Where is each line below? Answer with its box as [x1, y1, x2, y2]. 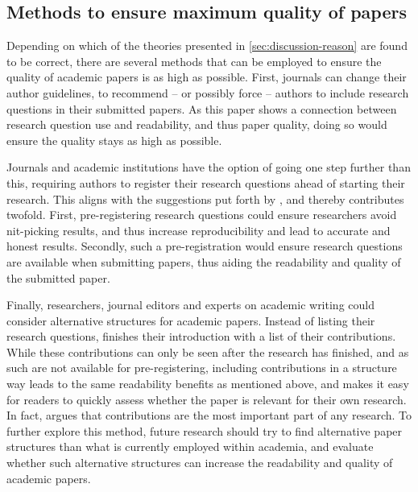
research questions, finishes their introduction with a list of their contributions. [6, 328, 396, 345]
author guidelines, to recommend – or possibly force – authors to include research [6, 84, 409, 101]
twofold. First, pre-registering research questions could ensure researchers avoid [6, 206, 397, 223]
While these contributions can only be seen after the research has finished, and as [6, 343, 409, 360]
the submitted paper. [6, 269, 110, 286]
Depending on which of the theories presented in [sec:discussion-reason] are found [6, 37, 408, 54]
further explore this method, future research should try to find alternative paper [6, 422, 403, 439]
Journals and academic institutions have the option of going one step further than [6, 159, 411, 176]
